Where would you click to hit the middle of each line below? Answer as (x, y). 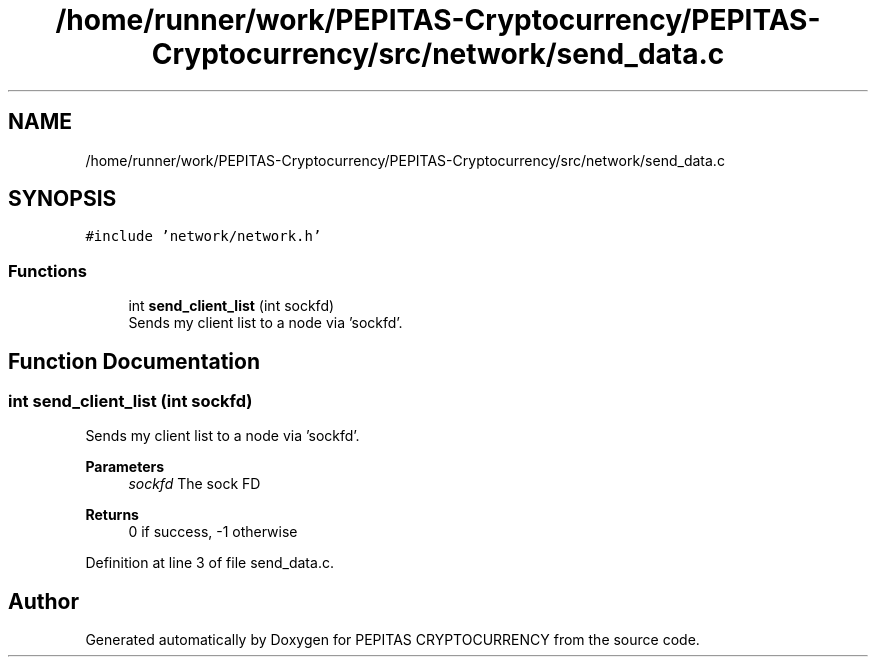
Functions (47, 270)
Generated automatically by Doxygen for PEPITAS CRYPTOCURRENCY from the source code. (392, 640)
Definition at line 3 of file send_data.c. (209, 563)
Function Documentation (134, 361)
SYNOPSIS (62, 199)
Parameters (125, 467)
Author (43, 601)
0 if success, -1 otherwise (213, 532)
